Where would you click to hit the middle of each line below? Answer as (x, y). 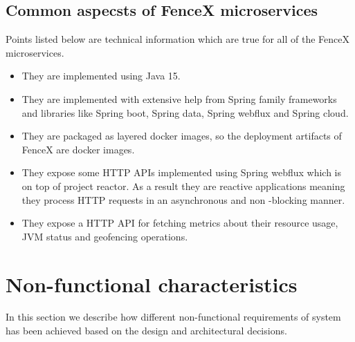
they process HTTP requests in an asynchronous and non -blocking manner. (183, 199)
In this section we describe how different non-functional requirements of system (173, 317)
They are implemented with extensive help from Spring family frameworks (179, 98)
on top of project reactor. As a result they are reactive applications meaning (183, 186)
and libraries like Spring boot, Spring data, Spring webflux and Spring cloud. (185, 112)
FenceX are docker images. (78, 149)
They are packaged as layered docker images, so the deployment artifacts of (182, 136)
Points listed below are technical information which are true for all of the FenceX (177, 39)
